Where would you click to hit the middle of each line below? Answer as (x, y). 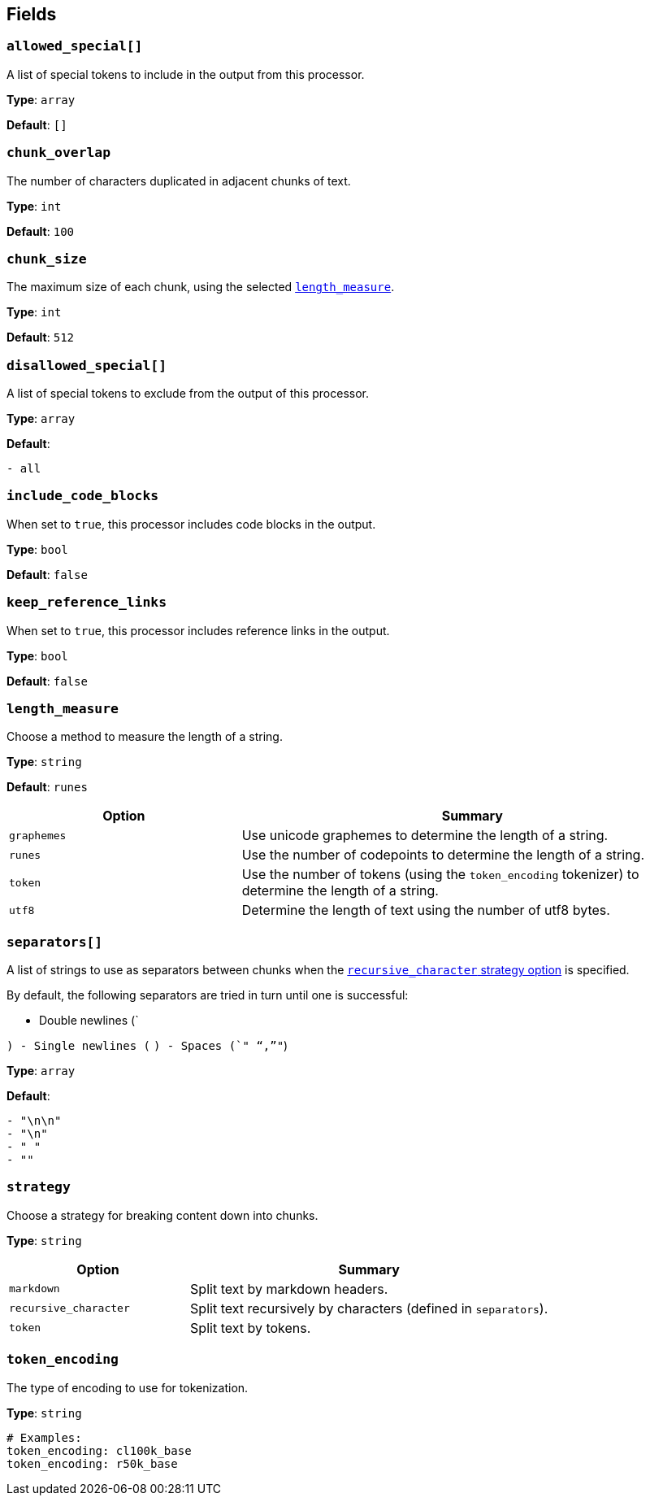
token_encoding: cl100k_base (99, 1450)
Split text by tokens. (251, 1328)
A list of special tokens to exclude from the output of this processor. (188, 394)
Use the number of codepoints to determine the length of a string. (443, 855)
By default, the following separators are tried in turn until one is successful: (208, 995)
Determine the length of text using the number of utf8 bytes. (426, 910)
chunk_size (47, 259)
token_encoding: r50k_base (92, 1463)
